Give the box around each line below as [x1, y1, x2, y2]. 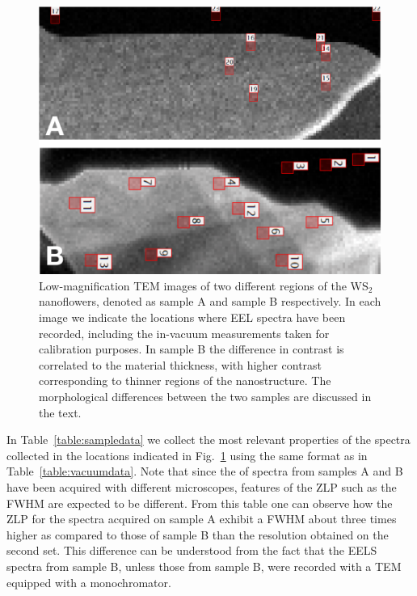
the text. [39, 404, 82, 421]
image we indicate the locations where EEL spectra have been [39, 309, 346, 326]
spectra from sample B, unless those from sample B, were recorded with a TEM [6, 557, 402, 574]
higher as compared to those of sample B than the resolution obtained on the [6, 526, 389, 543]
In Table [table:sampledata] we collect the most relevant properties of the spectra [6, 431, 411, 448]
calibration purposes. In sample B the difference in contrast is [39, 340, 344, 357]
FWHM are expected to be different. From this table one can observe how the [6, 494, 393, 511]
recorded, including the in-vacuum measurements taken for [39, 324, 330, 341]
